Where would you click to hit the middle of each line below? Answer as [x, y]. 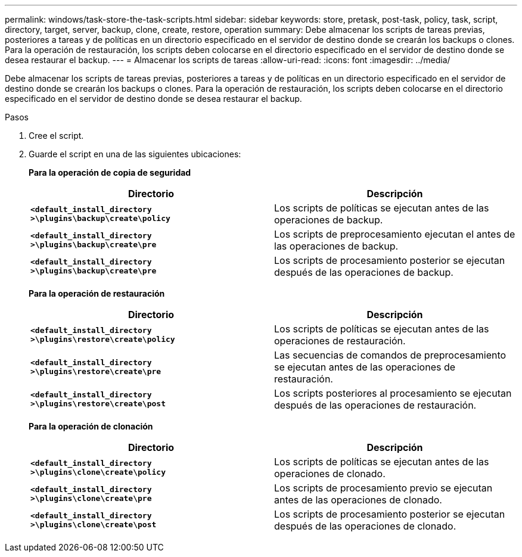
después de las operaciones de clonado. [365, 526]
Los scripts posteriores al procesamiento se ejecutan [393, 393]
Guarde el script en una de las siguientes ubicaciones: [135, 154]
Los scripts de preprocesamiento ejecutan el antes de [395, 234]
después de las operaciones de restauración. [375, 405]
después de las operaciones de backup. [364, 272]
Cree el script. [56, 136]
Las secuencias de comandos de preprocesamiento [390, 355]
